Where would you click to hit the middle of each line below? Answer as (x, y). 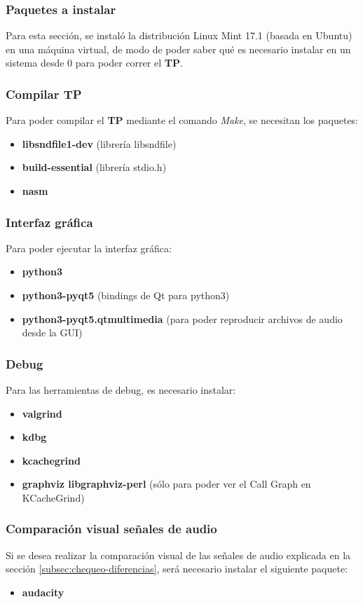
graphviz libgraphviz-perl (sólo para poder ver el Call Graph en (166, 484)
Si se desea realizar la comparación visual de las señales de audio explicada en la (178, 555)
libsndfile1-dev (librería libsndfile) (99, 143)
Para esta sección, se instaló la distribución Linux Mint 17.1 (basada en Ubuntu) (179, 35)
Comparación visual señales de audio (111, 529)
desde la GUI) (52, 332)
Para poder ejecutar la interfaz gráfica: (89, 248)
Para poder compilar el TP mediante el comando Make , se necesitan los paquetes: (182, 120)
